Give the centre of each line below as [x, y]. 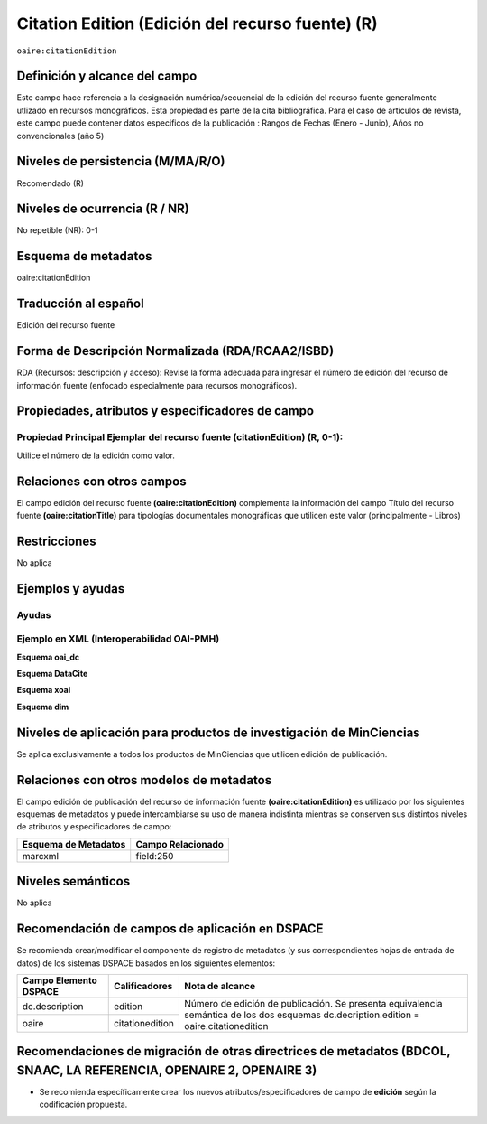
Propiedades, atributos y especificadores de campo [165, 411]
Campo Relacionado [180, 844]
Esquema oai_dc [48, 657]
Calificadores [143, 986]
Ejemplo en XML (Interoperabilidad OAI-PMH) [118, 639]
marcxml [40, 856]
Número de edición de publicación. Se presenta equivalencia [313, 1003]
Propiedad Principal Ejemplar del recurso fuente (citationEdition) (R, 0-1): [180, 437]
